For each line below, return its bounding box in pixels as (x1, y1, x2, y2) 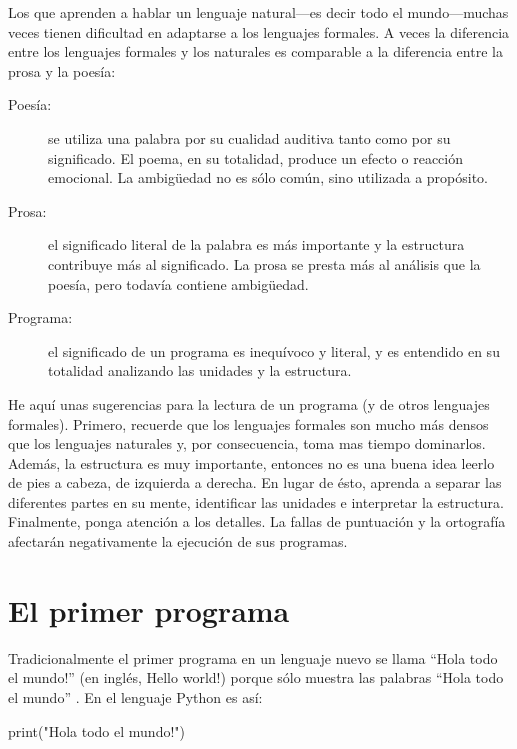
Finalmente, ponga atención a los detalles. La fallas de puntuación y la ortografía (8, 511, 506, 532)
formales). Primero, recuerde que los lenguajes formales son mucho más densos (8, 413, 489, 434)
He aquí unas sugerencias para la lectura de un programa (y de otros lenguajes (8, 393, 490, 414)
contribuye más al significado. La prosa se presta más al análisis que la (48, 253, 481, 274)
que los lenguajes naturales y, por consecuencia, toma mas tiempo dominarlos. (8, 433, 486, 454)
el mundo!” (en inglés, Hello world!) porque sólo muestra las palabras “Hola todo (8, 667, 504, 688)
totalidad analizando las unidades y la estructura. (48, 360, 352, 381)
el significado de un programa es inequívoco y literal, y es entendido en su (48, 340, 500, 361)
